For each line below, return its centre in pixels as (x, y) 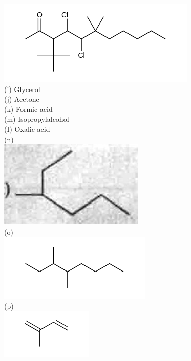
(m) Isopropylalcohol (37, 119)
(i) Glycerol (22, 89)
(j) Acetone (22, 99)
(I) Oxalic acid (27, 129)
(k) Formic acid (28, 109)
